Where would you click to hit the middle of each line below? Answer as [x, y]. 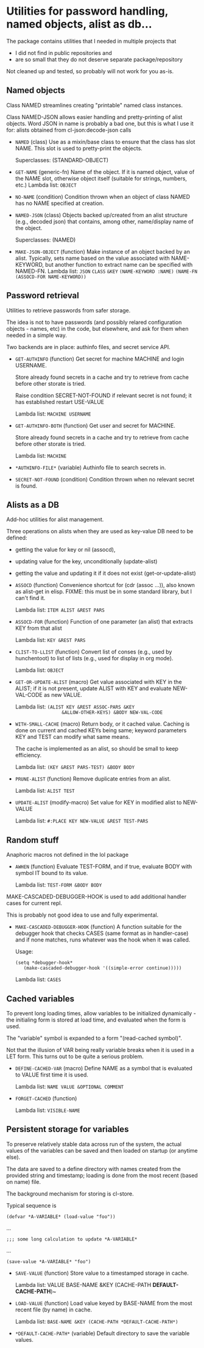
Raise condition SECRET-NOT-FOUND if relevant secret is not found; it [103, 395]
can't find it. [30, 598]
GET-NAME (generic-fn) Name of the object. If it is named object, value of [105, 171]
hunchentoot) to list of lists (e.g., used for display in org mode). [94, 658]
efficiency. [28, 755]
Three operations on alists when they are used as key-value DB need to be [100, 532]
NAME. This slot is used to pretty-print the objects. [79, 148]
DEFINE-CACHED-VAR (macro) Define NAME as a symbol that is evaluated [104, 1068]
